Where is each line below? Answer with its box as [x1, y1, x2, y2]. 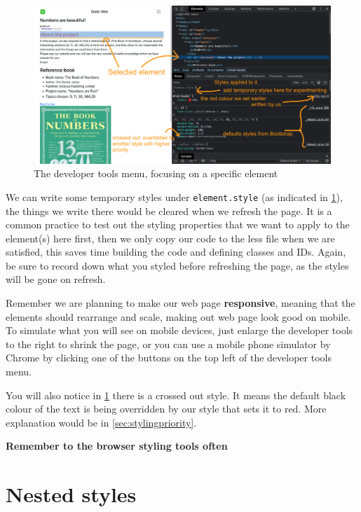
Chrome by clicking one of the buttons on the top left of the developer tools [6, 350, 332, 365]
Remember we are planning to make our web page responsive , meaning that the [6, 296, 355, 310]
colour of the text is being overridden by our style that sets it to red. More [6, 401, 327, 416]
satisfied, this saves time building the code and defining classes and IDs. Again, [6, 244, 346, 259]
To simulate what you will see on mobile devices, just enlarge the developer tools [6, 323, 353, 338]
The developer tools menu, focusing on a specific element [34, 166, 278, 181]
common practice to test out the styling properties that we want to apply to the [6, 217, 350, 232]
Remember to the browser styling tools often [6, 438, 228, 453]
